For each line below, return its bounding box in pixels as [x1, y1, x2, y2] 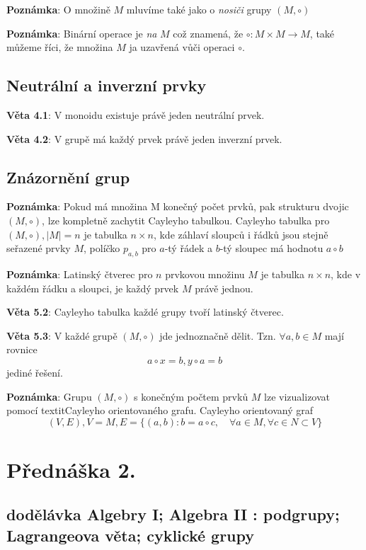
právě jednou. [195, 280, 253, 295]
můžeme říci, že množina [6, 40, 113, 55]
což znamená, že [173, 25, 244, 40]
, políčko [84, 241, 120, 256]
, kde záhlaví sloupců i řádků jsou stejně [153, 227, 328, 241]
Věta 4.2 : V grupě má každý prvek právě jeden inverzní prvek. [6, 131, 282, 146]
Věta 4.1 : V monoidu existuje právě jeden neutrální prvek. [6, 107, 265, 122]
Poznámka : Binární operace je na [6, 25, 157, 40]
